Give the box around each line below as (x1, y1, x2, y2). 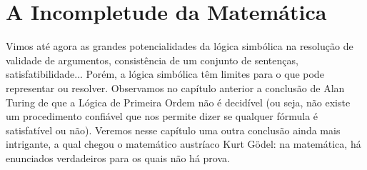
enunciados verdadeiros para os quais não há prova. (6, 150, 230, 165)
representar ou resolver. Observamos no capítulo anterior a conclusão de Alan (6, 80, 345, 95)
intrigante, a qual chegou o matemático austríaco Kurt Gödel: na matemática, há (6, 136, 361, 151)
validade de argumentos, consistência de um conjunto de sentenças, (6, 52, 298, 67)
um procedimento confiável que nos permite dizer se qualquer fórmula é (6, 109, 318, 124)
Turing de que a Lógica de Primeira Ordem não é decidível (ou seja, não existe (6, 94, 351, 109)
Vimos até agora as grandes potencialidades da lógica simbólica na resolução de (6, 39, 353, 54)
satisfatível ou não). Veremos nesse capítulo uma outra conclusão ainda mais (6, 122, 341, 137)
